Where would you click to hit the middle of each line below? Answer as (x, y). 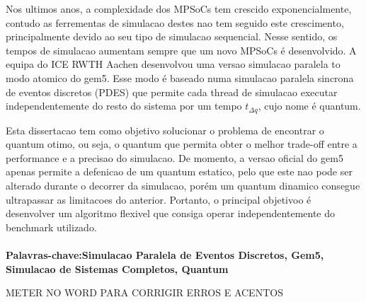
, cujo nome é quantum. (309, 106)
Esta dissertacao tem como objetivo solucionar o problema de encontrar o (165, 130)
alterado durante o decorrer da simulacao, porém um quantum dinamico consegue (183, 185)
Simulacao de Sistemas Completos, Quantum (117, 268)
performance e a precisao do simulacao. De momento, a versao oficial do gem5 (175, 157)
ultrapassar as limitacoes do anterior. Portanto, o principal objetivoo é (159, 199)
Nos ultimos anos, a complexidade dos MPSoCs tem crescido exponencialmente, (179, 8)
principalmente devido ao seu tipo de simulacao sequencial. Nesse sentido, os (172, 36)
